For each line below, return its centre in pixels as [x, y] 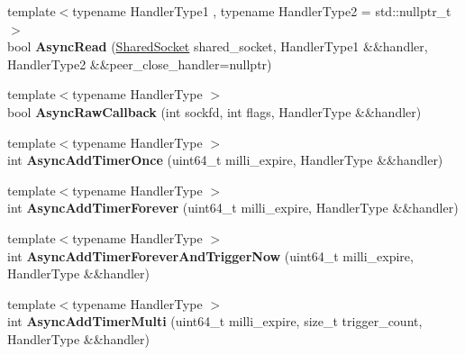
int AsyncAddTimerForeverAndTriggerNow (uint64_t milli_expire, [210, 255]
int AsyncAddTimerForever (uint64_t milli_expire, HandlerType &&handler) [233, 208]
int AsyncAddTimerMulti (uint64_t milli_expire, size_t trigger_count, [215, 321]
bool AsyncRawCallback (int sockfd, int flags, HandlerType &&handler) [214, 111]
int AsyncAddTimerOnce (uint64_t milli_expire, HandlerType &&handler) [225, 160]
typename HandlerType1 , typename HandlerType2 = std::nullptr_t [262, 11]
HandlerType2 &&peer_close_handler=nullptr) [140, 64]
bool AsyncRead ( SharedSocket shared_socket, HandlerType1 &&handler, [218, 46]
